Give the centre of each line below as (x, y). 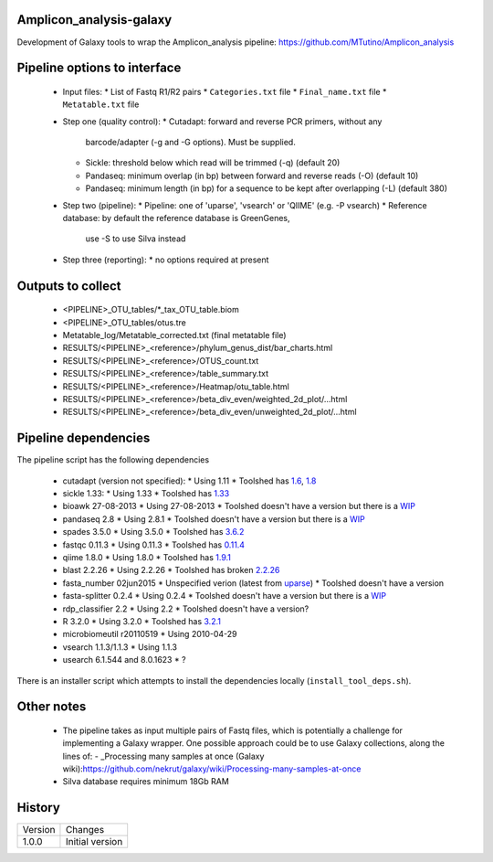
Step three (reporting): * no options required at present (166, 260)
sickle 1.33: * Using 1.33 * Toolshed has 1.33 (146, 494)
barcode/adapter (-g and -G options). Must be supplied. (190, 143)
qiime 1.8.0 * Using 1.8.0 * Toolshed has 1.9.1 (147, 557)
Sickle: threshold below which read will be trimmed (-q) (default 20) (213, 163)
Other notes (52, 707)
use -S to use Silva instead (136, 239)
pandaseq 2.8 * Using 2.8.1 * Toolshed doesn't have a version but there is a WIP (214, 519)
